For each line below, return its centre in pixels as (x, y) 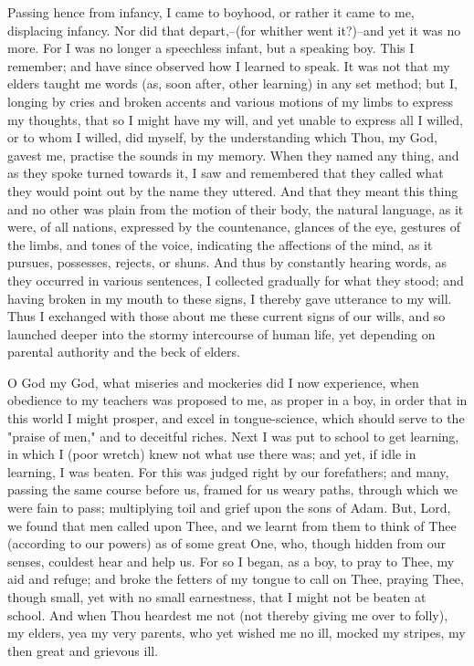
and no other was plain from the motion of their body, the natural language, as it (236, 208)
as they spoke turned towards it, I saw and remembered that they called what (226, 173)
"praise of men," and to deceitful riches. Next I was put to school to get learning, (233, 436)
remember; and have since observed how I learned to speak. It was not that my (229, 65)
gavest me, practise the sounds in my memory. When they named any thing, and (233, 155)
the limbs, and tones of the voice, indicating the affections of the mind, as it (220, 244)
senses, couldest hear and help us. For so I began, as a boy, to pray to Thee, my (231, 561)
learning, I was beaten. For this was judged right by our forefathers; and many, (228, 471)
